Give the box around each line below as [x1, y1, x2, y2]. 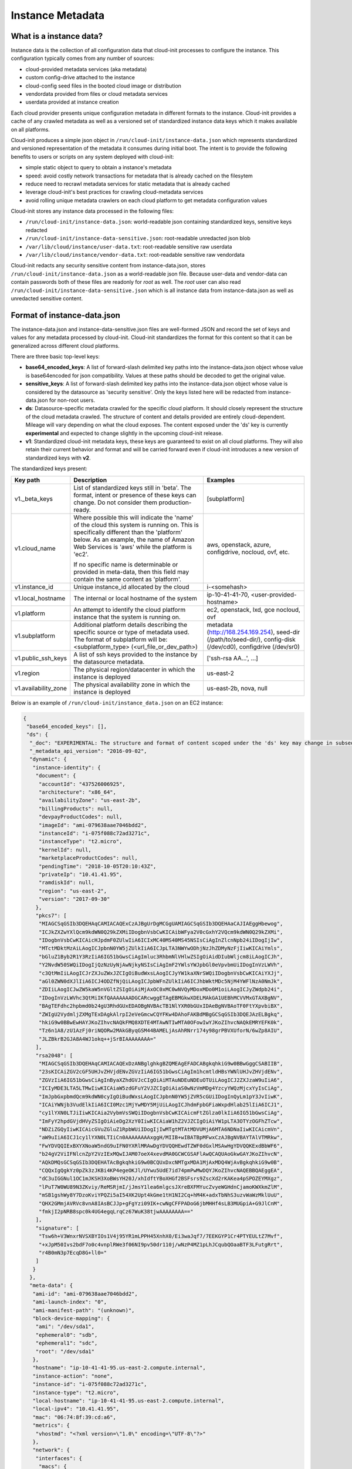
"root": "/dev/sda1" [35, 1348, 95, 1354]
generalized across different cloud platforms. [11, 342, 120, 349]
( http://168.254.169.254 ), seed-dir [207, 628, 300, 636]
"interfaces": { [35, 1455, 82, 1461]
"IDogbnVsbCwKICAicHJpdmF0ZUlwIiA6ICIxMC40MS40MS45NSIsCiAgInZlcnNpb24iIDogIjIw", [38, 937, 283, 944]
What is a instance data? [11, 31, 103, 41]
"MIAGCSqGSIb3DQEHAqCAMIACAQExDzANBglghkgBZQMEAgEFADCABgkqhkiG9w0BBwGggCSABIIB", [38, 1060, 283, 1066]
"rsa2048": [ [35, 1052, 73, 1059]
